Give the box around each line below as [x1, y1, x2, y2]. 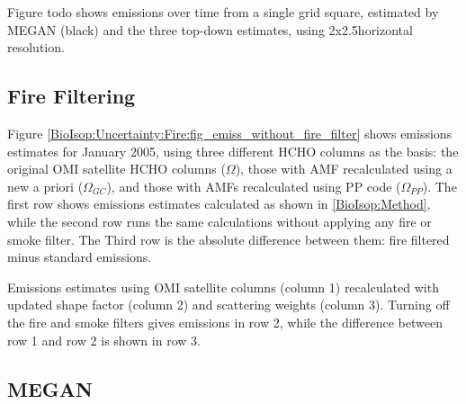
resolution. [7, 38, 65, 57]
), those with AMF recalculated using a [235, 159, 453, 178]
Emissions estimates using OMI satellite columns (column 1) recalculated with [7, 277, 439, 296]
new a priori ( [7, 176, 84, 195]
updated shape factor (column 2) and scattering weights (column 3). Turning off [7, 295, 450, 314]
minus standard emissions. [7, 247, 152, 266]
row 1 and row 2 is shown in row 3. [7, 330, 201, 349]
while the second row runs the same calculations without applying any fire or [7, 211, 432, 230]
